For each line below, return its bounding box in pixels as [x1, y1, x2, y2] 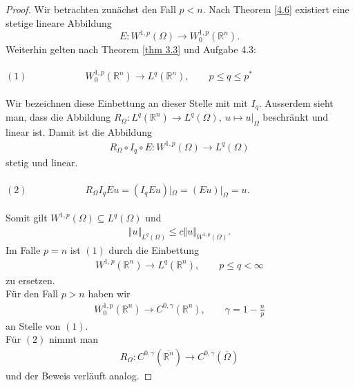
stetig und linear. [6, 155, 78, 170]
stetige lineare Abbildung [6, 15, 112, 30]
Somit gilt [6, 210, 48, 225]
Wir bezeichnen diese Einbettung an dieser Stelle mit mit [6, 95, 248, 110]
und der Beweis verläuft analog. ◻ [6, 368, 153, 382]
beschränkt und [262, 110, 329, 124]
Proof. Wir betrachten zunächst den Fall [6, 2, 176, 16]
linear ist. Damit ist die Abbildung [6, 124, 152, 139]
